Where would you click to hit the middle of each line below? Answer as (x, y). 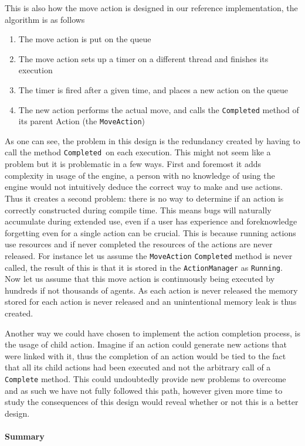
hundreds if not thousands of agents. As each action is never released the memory (151, 290)
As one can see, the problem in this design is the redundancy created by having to (152, 140)
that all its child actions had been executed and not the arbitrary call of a (138, 367)
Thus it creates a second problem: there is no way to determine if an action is (144, 198)
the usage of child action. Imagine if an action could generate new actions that (146, 344)
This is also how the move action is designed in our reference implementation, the (151, 8)
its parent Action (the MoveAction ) (82, 121)
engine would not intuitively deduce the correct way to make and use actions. (144, 187)
